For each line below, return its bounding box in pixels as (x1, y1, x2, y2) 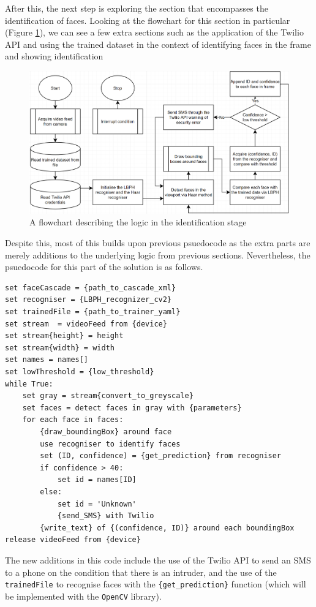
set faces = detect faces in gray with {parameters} (22, 403, 242, 412)
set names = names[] (5, 355, 89, 364)
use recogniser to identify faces (40, 439, 181, 448)
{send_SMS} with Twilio (57, 511, 154, 521)
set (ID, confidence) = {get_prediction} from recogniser (40, 451, 282, 461)
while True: (5, 379, 53, 388)
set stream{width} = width (5, 343, 115, 352)
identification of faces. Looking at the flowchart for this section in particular (5, 13, 290, 26)
